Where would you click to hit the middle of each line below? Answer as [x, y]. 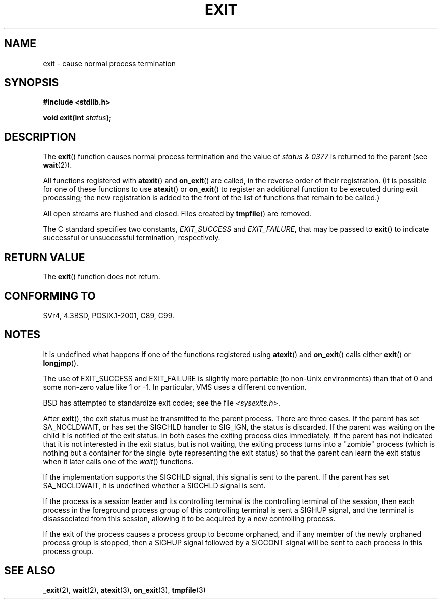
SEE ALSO [30, 571]
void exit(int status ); [77, 118]
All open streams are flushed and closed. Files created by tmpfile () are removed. [177, 214]
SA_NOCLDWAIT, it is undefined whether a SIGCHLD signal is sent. [154, 485]
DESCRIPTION [40, 137]
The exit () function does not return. [102, 277]
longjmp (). [61, 363]
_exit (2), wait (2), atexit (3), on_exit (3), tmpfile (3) [124, 590]
